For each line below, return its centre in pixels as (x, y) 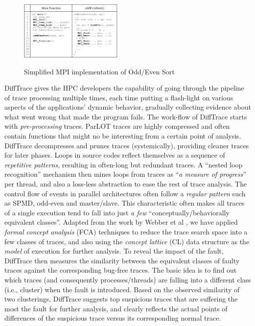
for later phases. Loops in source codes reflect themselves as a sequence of (115, 155)
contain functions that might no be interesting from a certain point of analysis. (123, 136)
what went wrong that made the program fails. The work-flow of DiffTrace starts (126, 116)
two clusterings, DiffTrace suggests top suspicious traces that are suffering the (121, 299)
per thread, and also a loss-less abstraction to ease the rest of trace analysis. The (126, 184)
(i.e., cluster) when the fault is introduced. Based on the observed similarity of (122, 289)
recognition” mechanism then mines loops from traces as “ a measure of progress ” (126, 174)
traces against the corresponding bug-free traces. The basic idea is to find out (121, 270)
